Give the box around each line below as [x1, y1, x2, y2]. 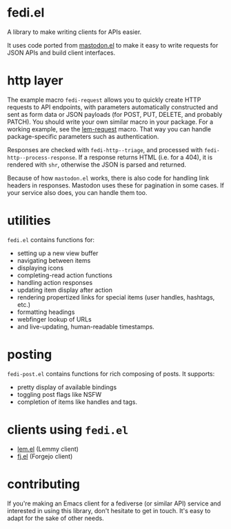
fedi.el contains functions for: [7, 235, 95, 243]
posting [7, 347, 52, 362]
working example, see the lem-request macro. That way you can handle [7, 124, 212, 133]
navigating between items [17, 256, 91, 264]
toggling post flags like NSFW [17, 390, 102, 398]
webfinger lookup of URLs [17, 315, 92, 323]
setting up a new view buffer [17, 249, 99, 257]
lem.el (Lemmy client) [17, 445, 79, 453]
